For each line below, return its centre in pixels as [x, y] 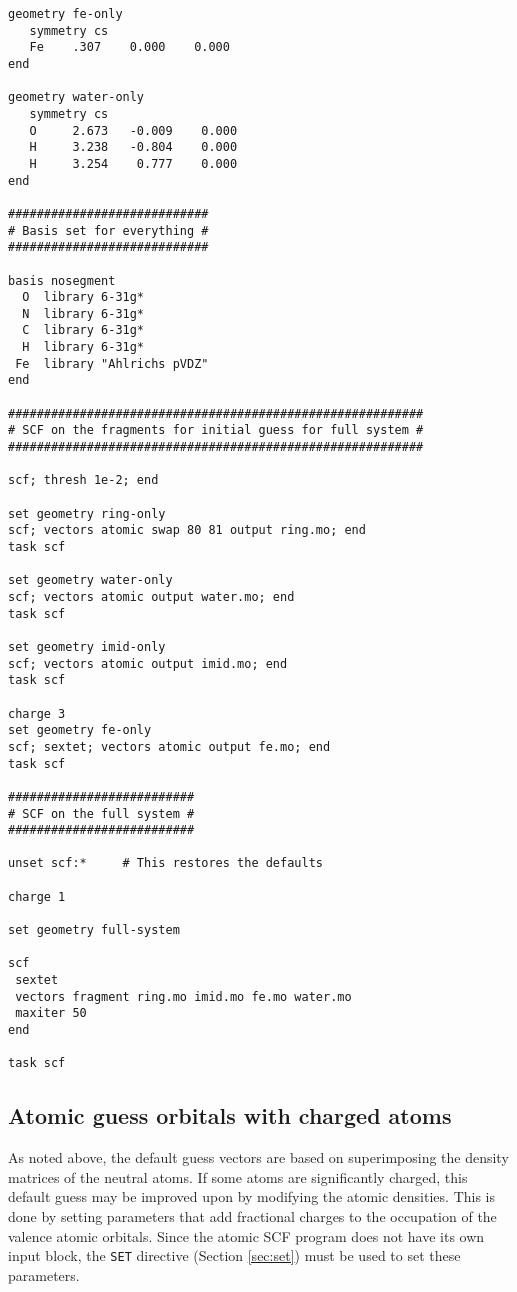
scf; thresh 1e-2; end [83, 480]
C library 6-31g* [83, 330]
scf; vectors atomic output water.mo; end [151, 596]
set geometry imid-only [87, 646]
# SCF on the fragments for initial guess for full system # [216, 430]
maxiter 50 [51, 1013]
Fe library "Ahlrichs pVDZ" [112, 363]
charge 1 [37, 896]
